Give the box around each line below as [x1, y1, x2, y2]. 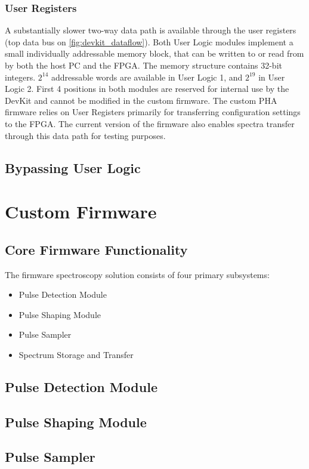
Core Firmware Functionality [5, 240, 188, 258]
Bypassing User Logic [5, 158, 141, 177]
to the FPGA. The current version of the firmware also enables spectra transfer [5, 117, 295, 129]
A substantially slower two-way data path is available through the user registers [5, 24, 296, 36]
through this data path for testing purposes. [5, 129, 166, 141]
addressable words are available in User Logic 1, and [51, 70, 243, 83]
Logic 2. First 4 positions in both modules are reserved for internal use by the [5, 82, 289, 95]
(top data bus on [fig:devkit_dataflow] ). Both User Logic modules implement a [5, 35, 293, 48]
